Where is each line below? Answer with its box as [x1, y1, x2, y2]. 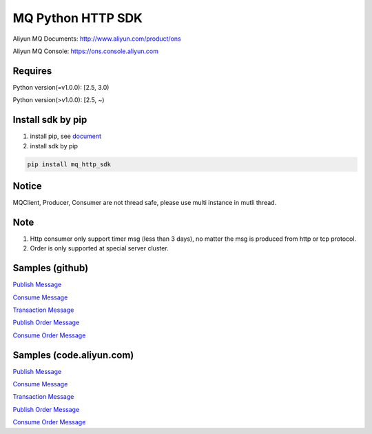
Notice [12, 180, 43, 192]
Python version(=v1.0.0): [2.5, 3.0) [12, 83, 110, 91]
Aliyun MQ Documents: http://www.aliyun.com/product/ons [12, 34, 182, 43]
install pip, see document [30, 132, 101, 141]
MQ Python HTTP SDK [12, 10, 143, 26]
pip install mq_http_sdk [27, 160, 112, 168]
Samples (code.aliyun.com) [12, 349, 134, 361]
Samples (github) [12, 262, 89, 274]
